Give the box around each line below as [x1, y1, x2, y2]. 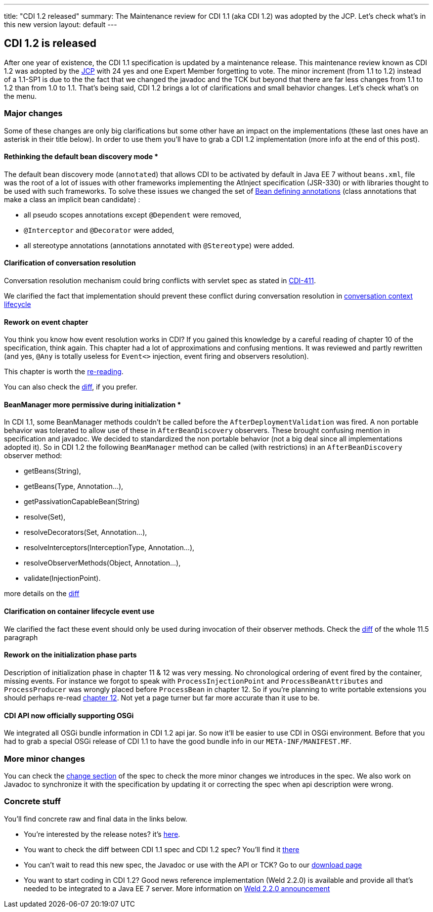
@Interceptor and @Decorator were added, [24, 225, 174, 234]
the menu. [4, 91, 37, 100]
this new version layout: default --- [4, 20, 117, 29]
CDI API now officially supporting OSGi [4, 711, 134, 720]
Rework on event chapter [4, 317, 88, 326]
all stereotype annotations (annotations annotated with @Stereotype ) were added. [24, 241, 295, 250]
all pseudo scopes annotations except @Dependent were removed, [24, 210, 242, 219]
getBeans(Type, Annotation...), [24, 482, 124, 491]
